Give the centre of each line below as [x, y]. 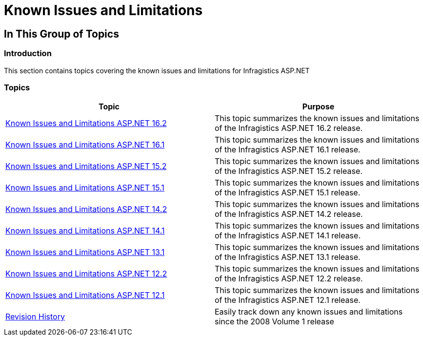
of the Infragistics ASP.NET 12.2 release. [289, 279]
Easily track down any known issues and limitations [309, 312]
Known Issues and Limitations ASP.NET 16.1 [85, 145]
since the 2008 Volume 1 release [274, 322]
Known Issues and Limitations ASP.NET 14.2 [86, 209]
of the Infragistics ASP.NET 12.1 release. [288, 300]
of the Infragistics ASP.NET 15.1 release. [288, 193]
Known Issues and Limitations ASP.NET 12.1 [85, 295]
